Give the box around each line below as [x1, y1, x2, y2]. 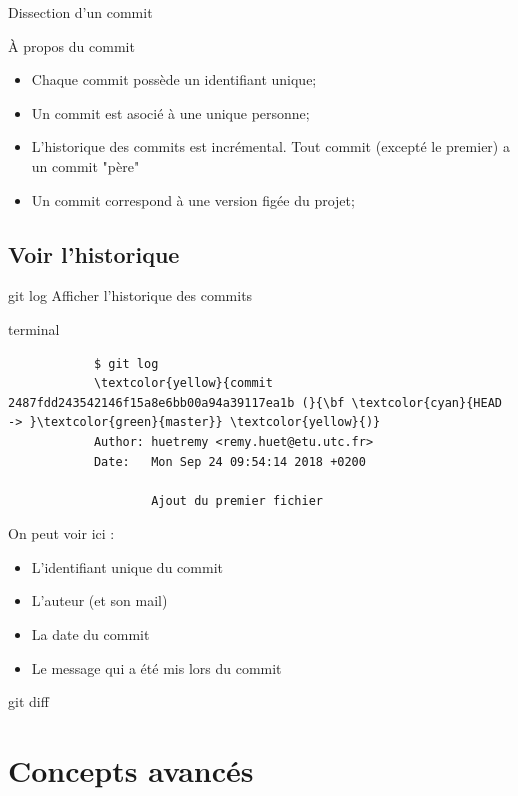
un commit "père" [31, 155, 140, 176]
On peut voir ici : [8, 523, 115, 544]
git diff [8, 691, 49, 712]
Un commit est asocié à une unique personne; [31, 102, 310, 123]
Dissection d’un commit [8, 2, 153, 22]
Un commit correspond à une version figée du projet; [31, 189, 355, 210]
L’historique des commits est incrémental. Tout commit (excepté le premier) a [31, 136, 510, 157]
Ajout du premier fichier [151, 493, 323, 508]
